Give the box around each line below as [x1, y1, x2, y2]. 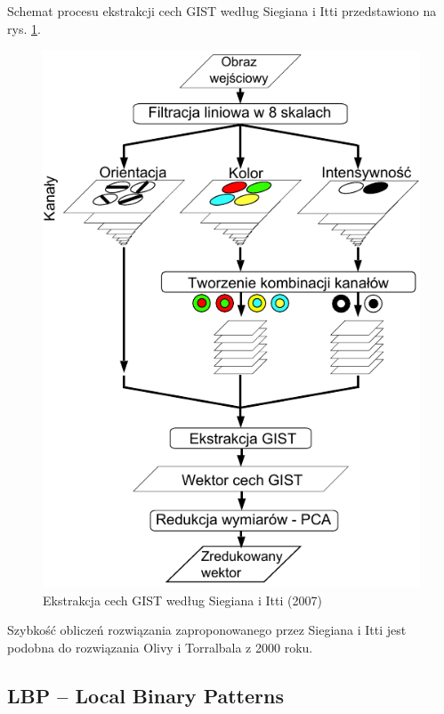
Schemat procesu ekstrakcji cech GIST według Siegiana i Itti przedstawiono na [7, 2, 437, 20]
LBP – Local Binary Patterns [7, 681, 284, 709]
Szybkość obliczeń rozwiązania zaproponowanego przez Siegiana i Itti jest [7, 621, 407, 639]
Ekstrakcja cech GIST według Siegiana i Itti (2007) [43, 590, 322, 609]
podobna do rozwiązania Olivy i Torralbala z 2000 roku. [7, 637, 313, 656]
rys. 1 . [7, 19, 41, 37]
